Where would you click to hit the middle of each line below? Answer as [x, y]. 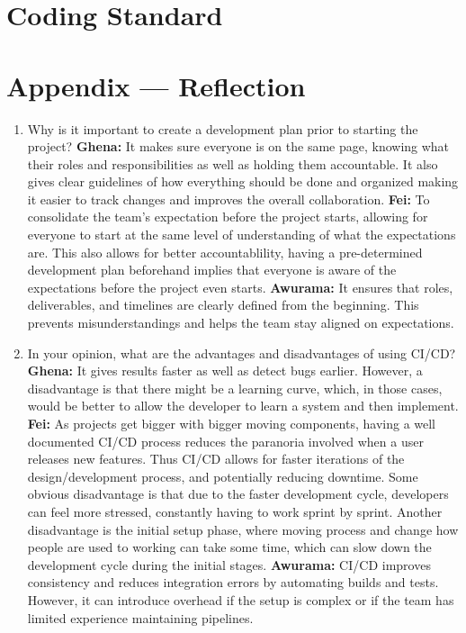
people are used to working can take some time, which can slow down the [229, 547]
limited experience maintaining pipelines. [140, 617]
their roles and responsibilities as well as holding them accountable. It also [233, 163]
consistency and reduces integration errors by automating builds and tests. [233, 582]
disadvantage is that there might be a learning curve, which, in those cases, [235, 388]
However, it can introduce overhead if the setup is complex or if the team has [241, 599]
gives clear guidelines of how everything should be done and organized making [243, 181]
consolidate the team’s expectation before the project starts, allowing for [228, 217]
